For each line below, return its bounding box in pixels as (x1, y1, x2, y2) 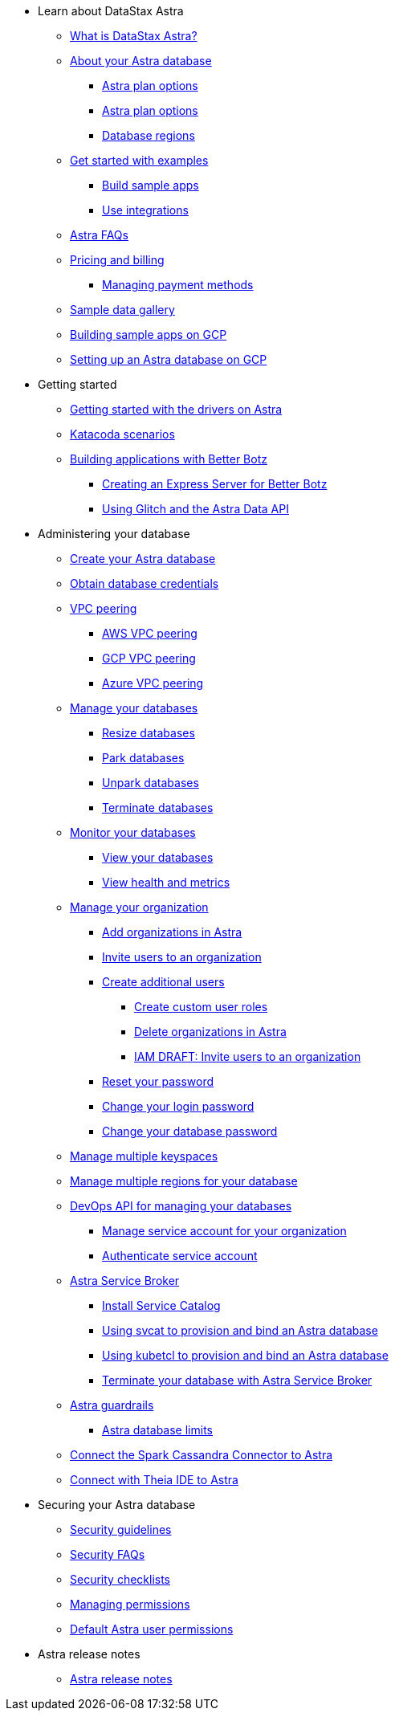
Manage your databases (70, 701, 198, 715)
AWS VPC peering (102, 626, 197, 640)
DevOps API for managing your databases (70, 1199, 292, 1213)
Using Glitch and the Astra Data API (102, 502, 289, 516)
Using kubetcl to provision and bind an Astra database (102, 1348, 389, 1362)
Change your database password (102, 1124, 278, 1138)
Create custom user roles (134, 1000, 268, 1013)
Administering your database (38, 527, 190, 540)
